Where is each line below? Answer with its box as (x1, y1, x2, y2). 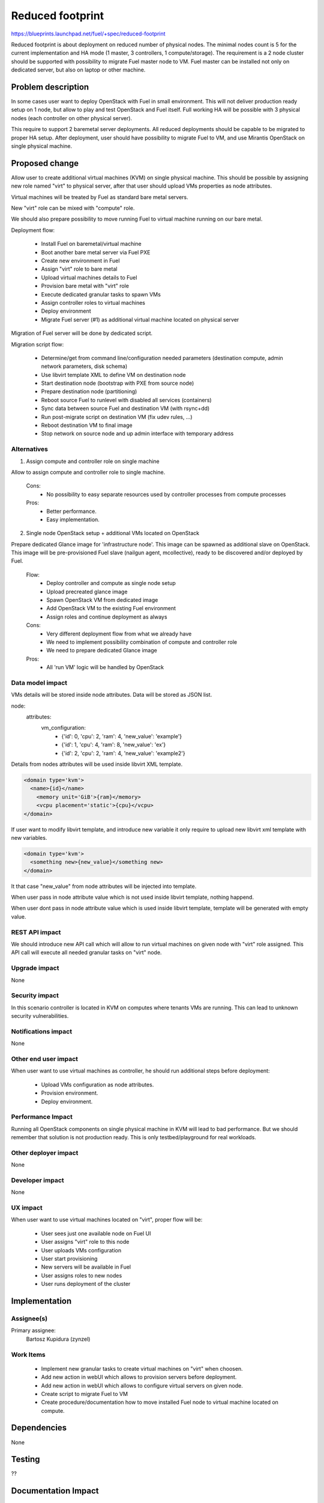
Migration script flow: (11, 340, 64, 348)
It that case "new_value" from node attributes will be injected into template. (11, 883, 197, 890)
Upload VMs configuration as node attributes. (41, 1081, 154, 1088)
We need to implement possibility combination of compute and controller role (46, 638, 237, 646)
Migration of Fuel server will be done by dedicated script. (11, 329, 153, 337)
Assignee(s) (11, 1314, 48, 1323)
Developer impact (11, 1176, 64, 1184)
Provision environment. (41, 1089, 98, 1097)
